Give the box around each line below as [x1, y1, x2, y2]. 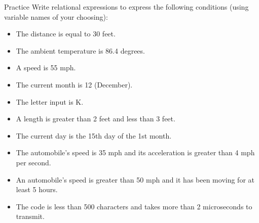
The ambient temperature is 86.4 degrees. [16, 45, 145, 56]
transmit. [16, 211, 45, 221]
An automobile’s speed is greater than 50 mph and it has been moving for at [16, 174, 254, 185]
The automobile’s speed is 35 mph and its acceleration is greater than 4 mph [16, 147, 255, 158]
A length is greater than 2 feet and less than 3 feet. [16, 113, 175, 124]
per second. [16, 157, 51, 167]
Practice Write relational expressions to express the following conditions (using [4, 2, 249, 12]
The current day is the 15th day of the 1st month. [16, 130, 172, 141]
